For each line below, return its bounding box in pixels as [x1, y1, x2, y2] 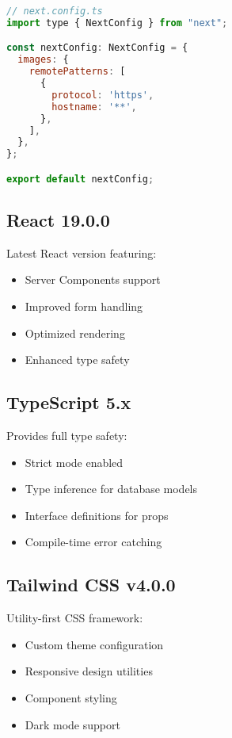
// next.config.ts [6, 6, 103, 17]
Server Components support [25, 271, 161, 288]
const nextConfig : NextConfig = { [6, 42, 188, 54]
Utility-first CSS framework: [6, 610, 143, 626]
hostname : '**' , [51, 101, 137, 113]
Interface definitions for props [25, 507, 169, 523]
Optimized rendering [25, 324, 125, 341]
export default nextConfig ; [6, 173, 154, 185]
